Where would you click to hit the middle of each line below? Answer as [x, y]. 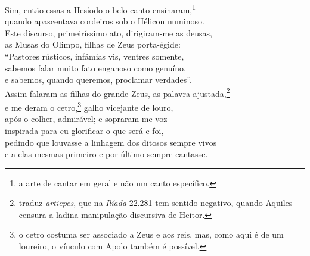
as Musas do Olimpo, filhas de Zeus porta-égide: [93, 44]
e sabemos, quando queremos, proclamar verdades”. [98, 79]
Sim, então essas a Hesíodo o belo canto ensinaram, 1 [100, 9]
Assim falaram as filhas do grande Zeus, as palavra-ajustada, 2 [117, 92]
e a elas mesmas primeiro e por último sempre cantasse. [106, 154]
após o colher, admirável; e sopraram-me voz [86, 119]
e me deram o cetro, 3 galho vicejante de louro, [89, 106]
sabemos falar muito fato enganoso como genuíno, [95, 68]
